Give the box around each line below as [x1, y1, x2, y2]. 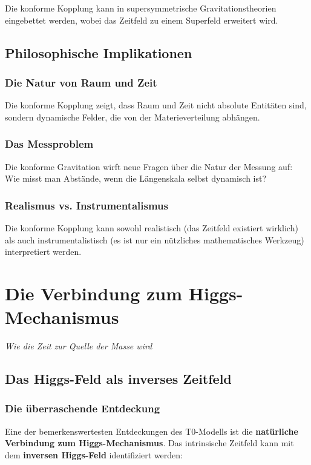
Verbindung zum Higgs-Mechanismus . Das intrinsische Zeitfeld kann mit [5, 437, 294, 449]
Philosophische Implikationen [5, 43, 192, 62]
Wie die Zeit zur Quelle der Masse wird [5, 340, 152, 352]
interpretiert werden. [5, 245, 82, 258]
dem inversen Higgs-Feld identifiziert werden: [5, 448, 183, 461]
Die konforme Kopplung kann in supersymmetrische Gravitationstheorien [5, 2, 277, 14]
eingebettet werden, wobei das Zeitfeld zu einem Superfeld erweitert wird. [5, 13, 278, 26]
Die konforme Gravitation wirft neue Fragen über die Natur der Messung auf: [5, 160, 293, 173]
